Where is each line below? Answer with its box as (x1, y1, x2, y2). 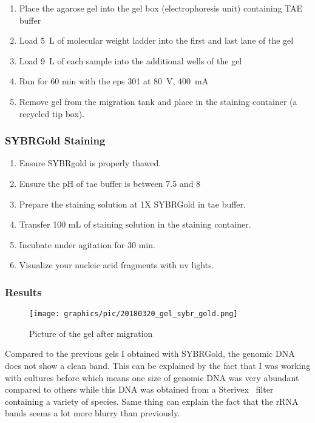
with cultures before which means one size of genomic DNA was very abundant (5, 371, 299, 384)
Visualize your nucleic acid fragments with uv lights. (19, 259, 214, 271)
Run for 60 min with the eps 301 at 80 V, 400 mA (19, 75, 209, 87)
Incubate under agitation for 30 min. (19, 238, 155, 251)
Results (5, 284, 42, 299)
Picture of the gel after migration (29, 327, 153, 339)
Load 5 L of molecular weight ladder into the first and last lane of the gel (19, 34, 294, 47)
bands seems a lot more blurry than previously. (5, 407, 180, 419)
